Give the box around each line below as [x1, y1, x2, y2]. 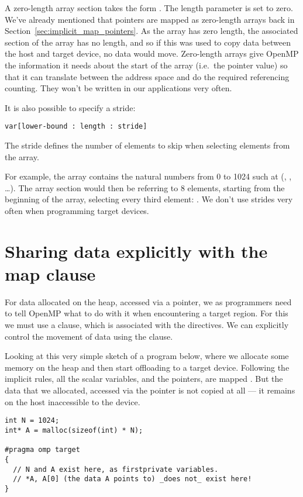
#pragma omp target [5, 446, 80, 454]
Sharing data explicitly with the [5, 239, 268, 263]
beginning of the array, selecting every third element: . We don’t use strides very [5, 193, 293, 205]
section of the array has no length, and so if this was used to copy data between [5, 36, 291, 48]
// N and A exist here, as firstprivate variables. [13, 465, 219, 474]
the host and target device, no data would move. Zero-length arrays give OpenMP [5, 47, 299, 60]
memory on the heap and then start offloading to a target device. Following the [5, 361, 290, 373]
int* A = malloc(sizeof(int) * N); [5, 426, 143, 434]
